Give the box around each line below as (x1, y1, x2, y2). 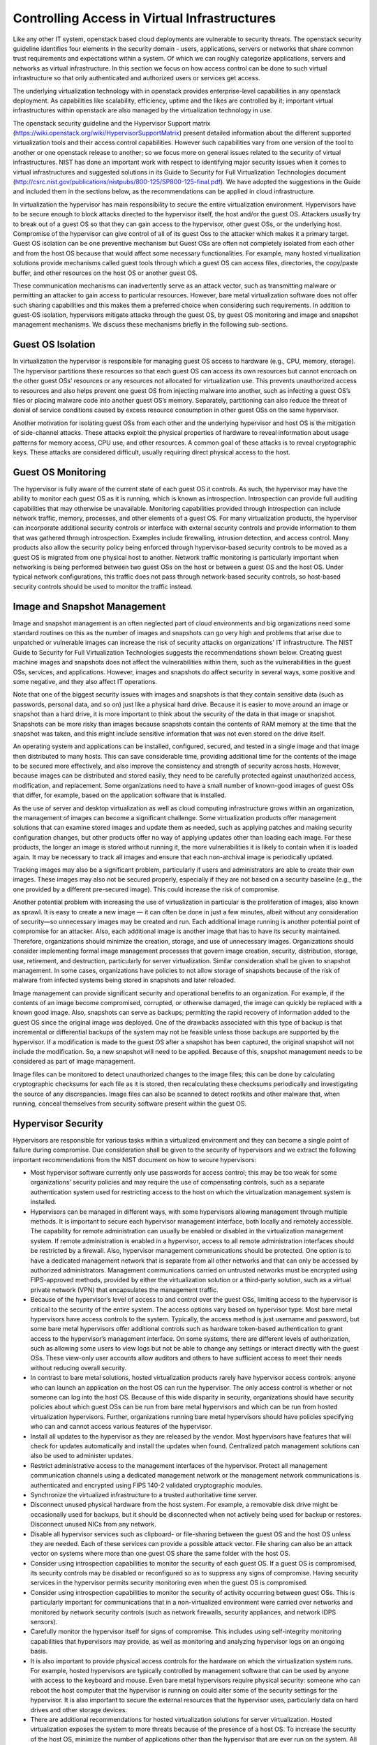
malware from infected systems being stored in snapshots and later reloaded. (13, 976, 236, 984)
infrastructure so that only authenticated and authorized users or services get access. (13, 74, 260, 82)
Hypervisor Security (13, 1117, 104, 1129)
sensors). (30, 1618, 58, 1626)
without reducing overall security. (30, 1363, 127, 1372)
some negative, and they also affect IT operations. (13, 677, 157, 685)
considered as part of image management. (13, 1057, 135, 1066)
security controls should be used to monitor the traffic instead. (13, 582, 193, 591)
